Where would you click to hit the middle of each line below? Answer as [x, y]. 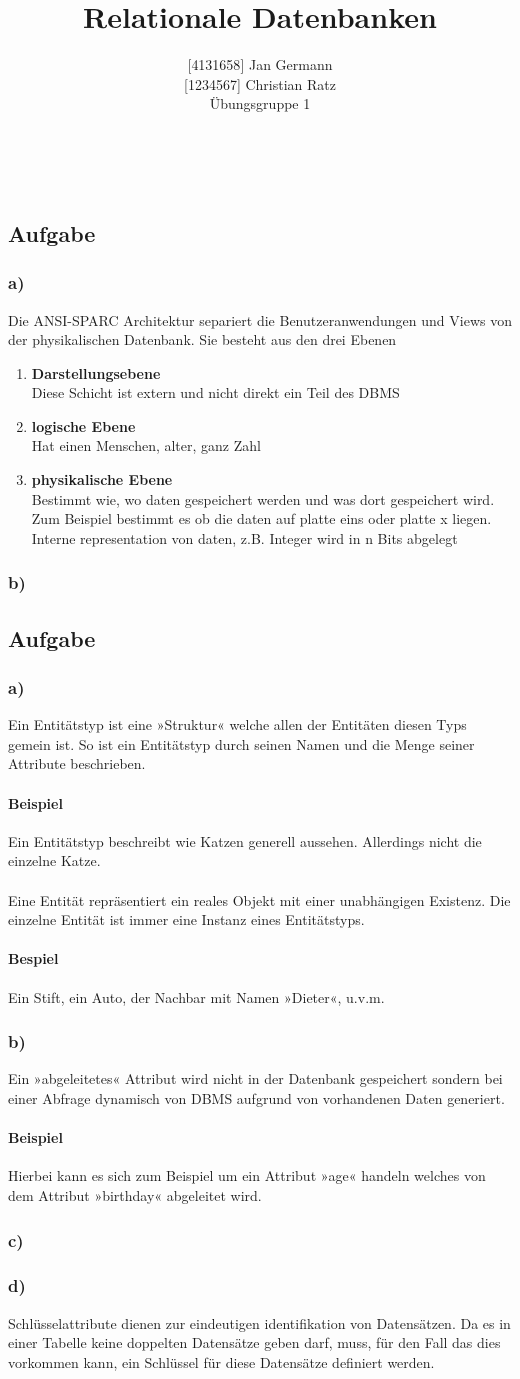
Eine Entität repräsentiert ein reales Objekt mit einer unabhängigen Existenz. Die [259, 899]
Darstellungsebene [96, 372]
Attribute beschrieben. [77, 763]
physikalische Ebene [102, 479]
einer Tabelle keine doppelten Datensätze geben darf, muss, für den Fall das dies [254, 1342]
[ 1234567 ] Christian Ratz [259, 83]
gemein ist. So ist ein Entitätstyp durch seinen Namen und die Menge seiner [241, 743]
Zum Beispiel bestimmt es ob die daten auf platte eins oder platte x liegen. [261, 518]
